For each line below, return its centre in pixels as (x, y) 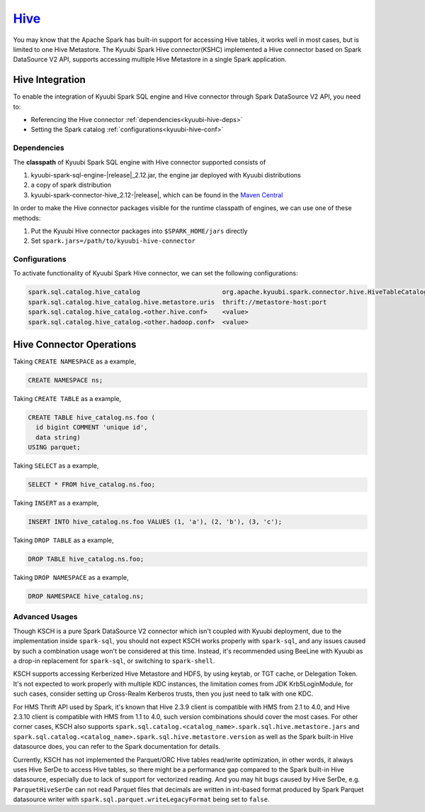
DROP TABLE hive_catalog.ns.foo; (86, 559)
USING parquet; (54, 448)
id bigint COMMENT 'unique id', (92, 427)
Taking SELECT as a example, (56, 466)
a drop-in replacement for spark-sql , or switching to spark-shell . (114, 661)
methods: (27, 218)
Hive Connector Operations (75, 344)
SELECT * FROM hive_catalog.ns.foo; (92, 485)
